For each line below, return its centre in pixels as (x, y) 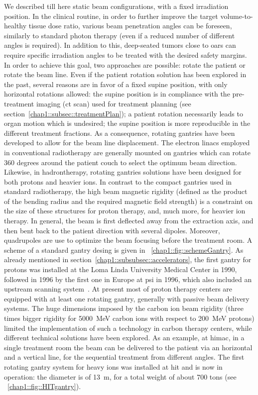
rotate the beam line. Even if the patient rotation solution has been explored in (125, 74)
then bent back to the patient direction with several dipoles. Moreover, (112, 230)
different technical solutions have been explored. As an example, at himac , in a (124, 338)
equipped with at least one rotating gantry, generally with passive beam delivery (127, 298)
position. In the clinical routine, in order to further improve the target (111, 16)
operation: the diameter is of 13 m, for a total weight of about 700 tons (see (120, 376)
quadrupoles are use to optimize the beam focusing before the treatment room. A (128, 240)
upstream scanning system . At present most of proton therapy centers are (118, 289)
